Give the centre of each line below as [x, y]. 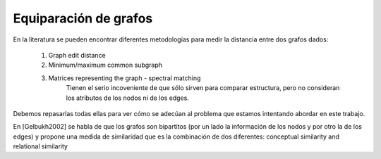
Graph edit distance [77, 55]
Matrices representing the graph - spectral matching [125, 78]
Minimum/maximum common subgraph [105, 65]
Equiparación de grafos [83, 18]
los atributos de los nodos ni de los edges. [128, 98]
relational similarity [41, 146]
